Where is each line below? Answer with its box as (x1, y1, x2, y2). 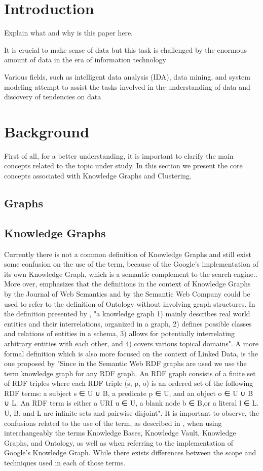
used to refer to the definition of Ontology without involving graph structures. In (4, 298, 255, 309)
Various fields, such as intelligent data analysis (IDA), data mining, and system (4, 71, 250, 82)
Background (4, 121, 90, 141)
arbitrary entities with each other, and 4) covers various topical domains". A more (4, 338, 259, 348)
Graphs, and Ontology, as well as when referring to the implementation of (4, 437, 234, 448)
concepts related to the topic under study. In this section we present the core (4, 160, 243, 171)
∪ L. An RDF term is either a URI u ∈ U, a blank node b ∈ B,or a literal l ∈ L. (4, 397, 259, 408)
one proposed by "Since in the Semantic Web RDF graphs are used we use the (4, 358, 247, 369)
